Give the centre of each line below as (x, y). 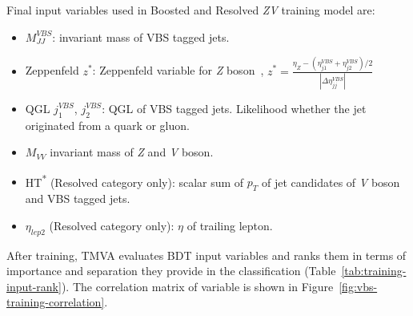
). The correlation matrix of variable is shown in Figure (197, 286)
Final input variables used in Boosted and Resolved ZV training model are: (191, 10)
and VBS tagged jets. (78, 199)
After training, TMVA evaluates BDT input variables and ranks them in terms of (206, 255)
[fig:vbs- (358, 286)
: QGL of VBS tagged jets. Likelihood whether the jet (234, 108)
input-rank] (34, 286)
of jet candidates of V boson (331, 182)
